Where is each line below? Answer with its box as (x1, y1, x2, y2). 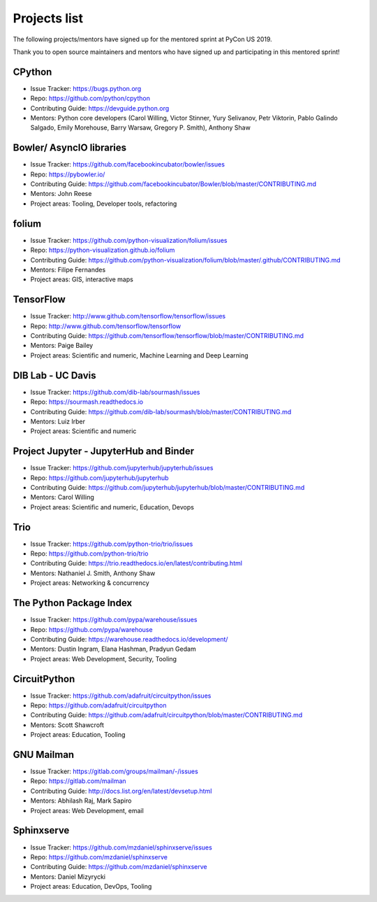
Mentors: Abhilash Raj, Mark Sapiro (30, 796, 132, 805)
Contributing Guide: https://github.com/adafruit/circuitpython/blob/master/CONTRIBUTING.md (30, 711, 303, 719)
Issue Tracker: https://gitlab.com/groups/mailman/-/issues (30, 767, 198, 776)
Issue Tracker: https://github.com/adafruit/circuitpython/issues (30, 691, 212, 700)
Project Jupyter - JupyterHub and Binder (13, 445, 195, 458)
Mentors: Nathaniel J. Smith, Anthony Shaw (30, 569, 156, 577)
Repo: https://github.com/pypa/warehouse (30, 625, 153, 633)
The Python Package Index (13, 597, 133, 609)
